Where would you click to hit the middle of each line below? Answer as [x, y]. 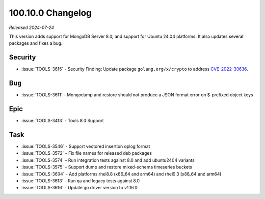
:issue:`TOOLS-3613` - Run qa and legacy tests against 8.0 [80, 181]
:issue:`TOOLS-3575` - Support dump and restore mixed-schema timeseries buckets [107, 167]
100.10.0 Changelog [50, 13]
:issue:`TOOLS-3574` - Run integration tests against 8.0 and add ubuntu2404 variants [108, 160]
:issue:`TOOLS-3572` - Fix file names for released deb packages [87, 153]
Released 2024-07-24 [31, 28]
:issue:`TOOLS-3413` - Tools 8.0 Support [63, 121]
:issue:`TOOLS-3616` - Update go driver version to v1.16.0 [79, 188]
